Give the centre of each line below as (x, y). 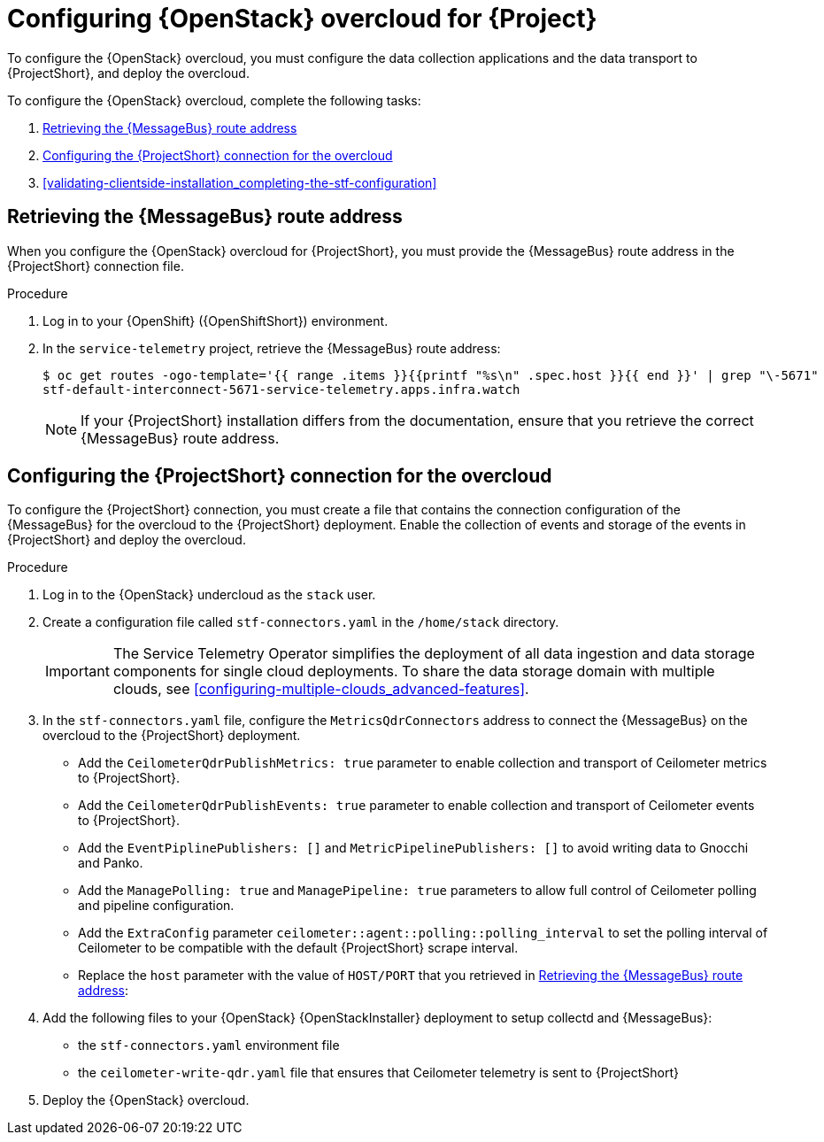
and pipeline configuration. (156, 906)
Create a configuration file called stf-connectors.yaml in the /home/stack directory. (301, 622)
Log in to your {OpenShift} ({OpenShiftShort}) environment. (216, 320)
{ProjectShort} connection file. (96, 266)
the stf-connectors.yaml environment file (209, 1046)
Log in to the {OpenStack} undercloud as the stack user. (209, 595)
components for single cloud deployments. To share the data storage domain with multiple (414, 671)
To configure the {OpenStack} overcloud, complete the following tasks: (214, 100)
